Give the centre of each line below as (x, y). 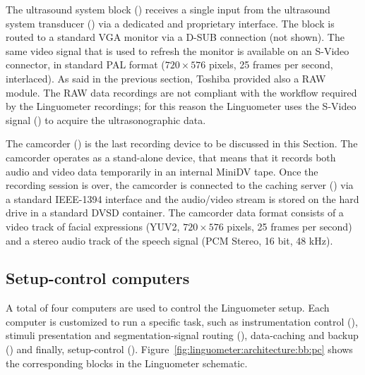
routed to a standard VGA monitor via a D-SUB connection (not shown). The (175, 37)
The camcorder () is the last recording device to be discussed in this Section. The (182, 143)
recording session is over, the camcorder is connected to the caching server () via (180, 185)
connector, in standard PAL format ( (85, 64)
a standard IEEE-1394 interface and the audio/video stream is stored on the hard (182, 198)
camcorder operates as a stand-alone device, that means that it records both (171, 157)
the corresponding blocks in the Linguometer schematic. (127, 363)
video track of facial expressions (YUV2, (93, 226)
